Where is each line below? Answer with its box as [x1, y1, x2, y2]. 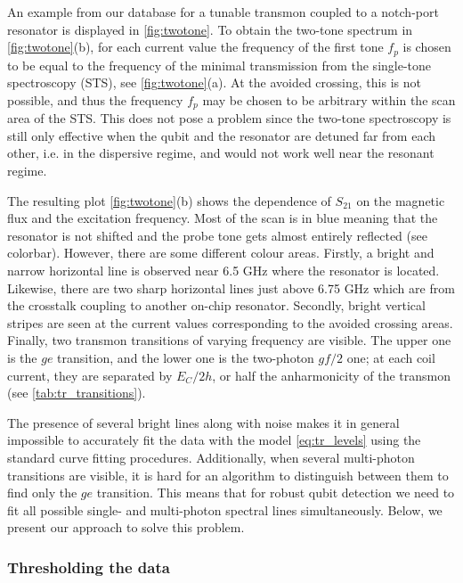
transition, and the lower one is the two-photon [57, 349, 314, 366]
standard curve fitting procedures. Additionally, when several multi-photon [7, 448, 415, 466]
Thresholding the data [7, 555, 170, 578]
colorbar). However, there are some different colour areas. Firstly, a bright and [7, 243, 435, 262]
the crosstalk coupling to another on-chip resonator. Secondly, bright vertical [7, 296, 426, 315]
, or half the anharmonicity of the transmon [212, 365, 451, 384]
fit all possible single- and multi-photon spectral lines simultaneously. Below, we [7, 500, 443, 519]
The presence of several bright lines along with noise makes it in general [7, 413, 400, 431]
